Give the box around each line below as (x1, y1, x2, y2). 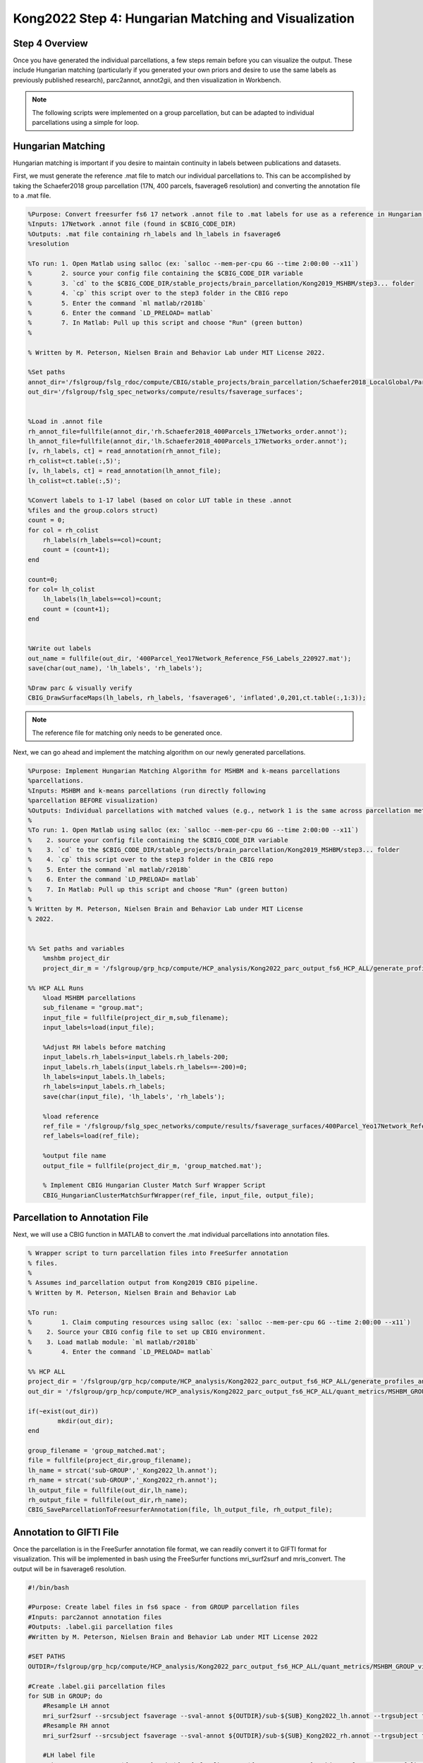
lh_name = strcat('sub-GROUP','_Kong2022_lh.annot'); (27, 1466, 218, 1474)
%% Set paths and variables (27, 945, 125, 952)
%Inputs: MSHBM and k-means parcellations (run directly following (27, 786, 266, 795)
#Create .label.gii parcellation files (27, 1682, 166, 1690)
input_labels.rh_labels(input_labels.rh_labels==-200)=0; (42, 1063, 247, 1071)
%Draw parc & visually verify (27, 684, 133, 692)
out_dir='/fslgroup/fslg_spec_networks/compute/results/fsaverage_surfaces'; (27, 388, 303, 396)
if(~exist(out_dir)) (27, 1407, 99, 1415)
